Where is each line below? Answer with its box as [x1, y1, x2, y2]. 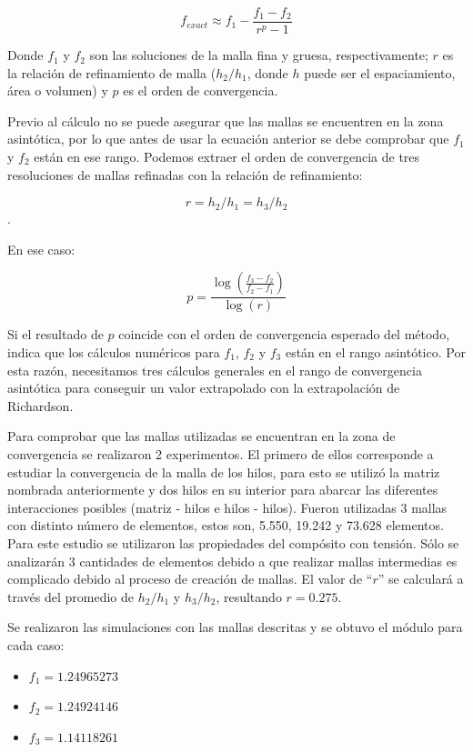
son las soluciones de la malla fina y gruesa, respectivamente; [89, 45, 428, 65]
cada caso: [7, 635, 65, 654]
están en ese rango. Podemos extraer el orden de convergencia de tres [34, 147, 420, 166]
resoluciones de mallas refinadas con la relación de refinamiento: [7, 165, 363, 184]
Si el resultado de [7, 325, 104, 344]
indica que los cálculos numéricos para [7, 343, 220, 362]
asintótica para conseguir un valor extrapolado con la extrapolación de [7, 378, 400, 397]
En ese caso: [7, 239, 75, 258]
